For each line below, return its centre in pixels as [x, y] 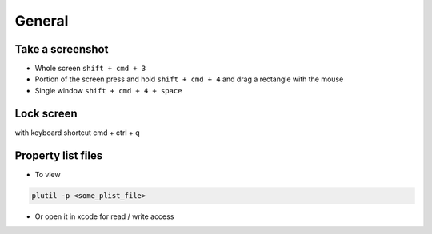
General [42, 21]
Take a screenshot [62, 49]
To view [48, 174]
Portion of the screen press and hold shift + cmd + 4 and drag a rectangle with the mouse [189, 79]
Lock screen [46, 113]
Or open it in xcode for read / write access [104, 216]
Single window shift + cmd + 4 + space [108, 90]
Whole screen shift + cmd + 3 [90, 69]
